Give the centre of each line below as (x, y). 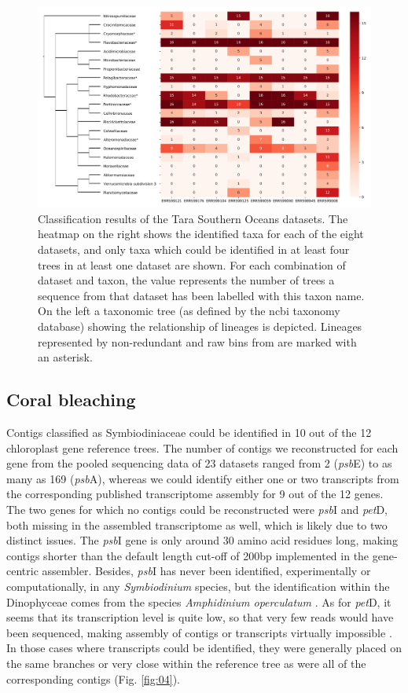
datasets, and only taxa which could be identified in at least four (194, 249)
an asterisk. (65, 357)
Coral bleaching (71, 400)
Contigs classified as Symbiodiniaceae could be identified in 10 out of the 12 (189, 433)
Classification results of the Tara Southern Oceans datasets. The (193, 218)
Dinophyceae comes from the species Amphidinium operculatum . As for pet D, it (199, 601)
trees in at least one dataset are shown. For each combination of (192, 264)
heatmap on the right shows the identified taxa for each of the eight (201, 234)
